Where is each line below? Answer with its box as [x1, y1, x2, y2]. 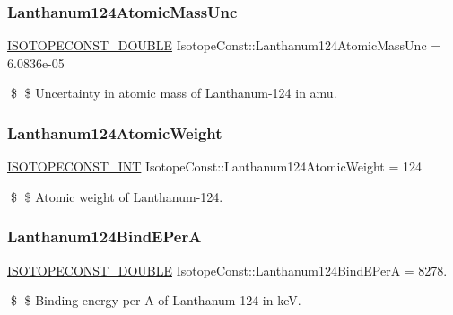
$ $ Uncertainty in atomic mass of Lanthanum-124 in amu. [10, 83, 337, 102]
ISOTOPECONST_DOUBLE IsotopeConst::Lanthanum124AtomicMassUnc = [7, 36, 441, 55]
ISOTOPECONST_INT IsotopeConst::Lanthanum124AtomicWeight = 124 [7, 157, 422, 176]
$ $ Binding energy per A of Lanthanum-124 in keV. [10, 291, 301, 310]
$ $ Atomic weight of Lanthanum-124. [10, 187, 223, 206]
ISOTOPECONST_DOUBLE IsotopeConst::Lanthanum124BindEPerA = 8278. [7, 260, 448, 279]
